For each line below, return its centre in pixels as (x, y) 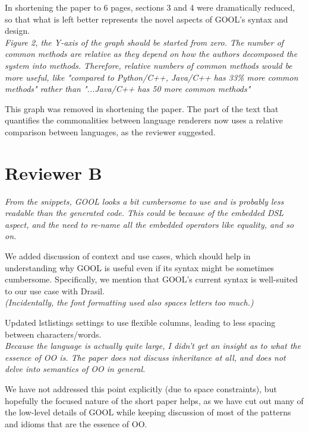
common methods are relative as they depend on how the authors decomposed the (151, 54)
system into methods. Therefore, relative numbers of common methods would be (149, 65)
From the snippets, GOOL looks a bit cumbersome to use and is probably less (144, 201)
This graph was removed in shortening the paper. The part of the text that (142, 108)
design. (18, 31)
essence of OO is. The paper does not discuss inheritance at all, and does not (145, 357)
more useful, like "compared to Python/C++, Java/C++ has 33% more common (152, 77)
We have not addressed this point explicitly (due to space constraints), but (141, 388)
